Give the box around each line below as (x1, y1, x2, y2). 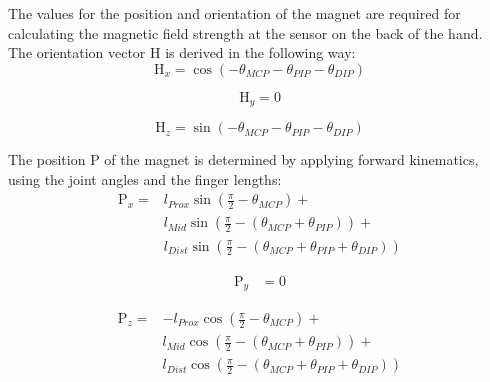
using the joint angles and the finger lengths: (8, 168, 282, 189)
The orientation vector (8, 42, 146, 63)
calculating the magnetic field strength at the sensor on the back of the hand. (8, 22, 483, 43)
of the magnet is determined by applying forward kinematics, (104, 149, 479, 170)
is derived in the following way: (165, 42, 356, 63)
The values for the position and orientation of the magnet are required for (8, 3, 461, 23)
